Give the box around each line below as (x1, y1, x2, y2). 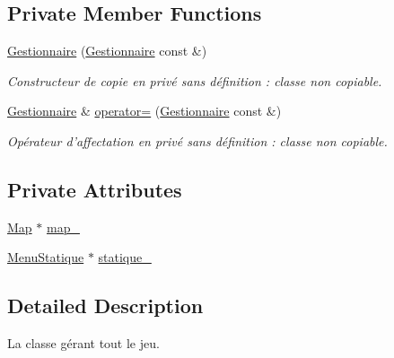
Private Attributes (7, 175, 182, 203)
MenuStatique (7, 248, 84, 266)
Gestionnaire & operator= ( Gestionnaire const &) (7, 101, 282, 120)
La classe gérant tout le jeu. (7, 334, 160, 353)
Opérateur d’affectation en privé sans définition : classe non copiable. (7, 131, 388, 150)
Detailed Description (7, 292, 204, 319)
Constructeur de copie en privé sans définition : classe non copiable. (7, 71, 382, 90)
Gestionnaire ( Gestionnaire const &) (7, 41, 207, 60)
